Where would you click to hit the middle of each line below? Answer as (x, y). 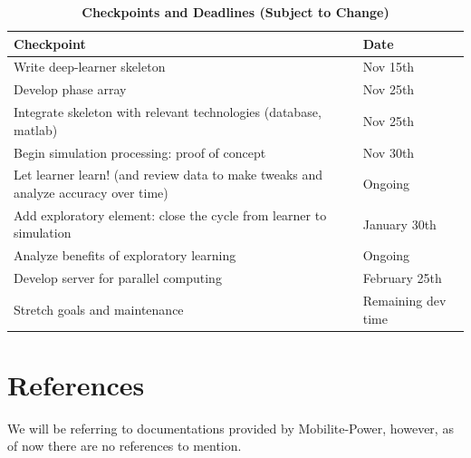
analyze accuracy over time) (91, 192)
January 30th (399, 224)
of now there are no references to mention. (125, 446)
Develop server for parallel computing (118, 278)
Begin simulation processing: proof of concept (140, 152)
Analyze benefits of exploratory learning (125, 255)
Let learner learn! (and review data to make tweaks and (168, 175)
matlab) (36, 129)
